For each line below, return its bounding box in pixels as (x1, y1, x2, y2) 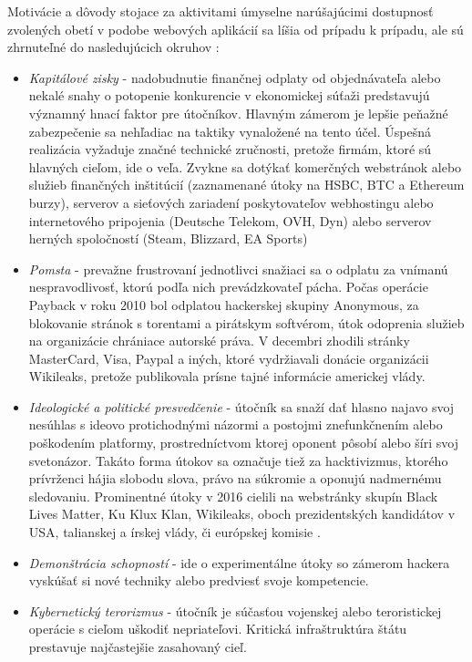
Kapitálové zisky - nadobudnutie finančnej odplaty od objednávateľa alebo (28, 67, 441, 87)
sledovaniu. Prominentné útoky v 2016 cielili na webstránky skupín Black (28, 486, 438, 505)
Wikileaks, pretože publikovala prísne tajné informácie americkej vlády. (28, 367, 426, 386)
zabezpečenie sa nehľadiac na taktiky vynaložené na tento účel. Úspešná (28, 121, 432, 140)
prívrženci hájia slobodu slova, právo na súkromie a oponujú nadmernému (28, 469, 442, 488)
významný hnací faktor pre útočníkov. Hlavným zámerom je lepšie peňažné (28, 103, 448, 122)
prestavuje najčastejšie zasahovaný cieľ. (28, 637, 247, 656)
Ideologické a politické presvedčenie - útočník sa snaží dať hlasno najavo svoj (28, 397, 455, 416)
